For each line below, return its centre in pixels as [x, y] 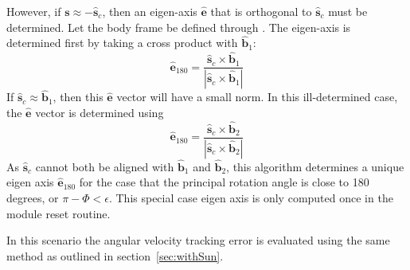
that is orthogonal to [261, 11]
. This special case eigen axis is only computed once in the [251, 198]
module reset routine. [59, 213]
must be [348, 11]
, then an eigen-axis [150, 11]
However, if [34, 11]
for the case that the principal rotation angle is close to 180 [224, 182]
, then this [78, 97]
